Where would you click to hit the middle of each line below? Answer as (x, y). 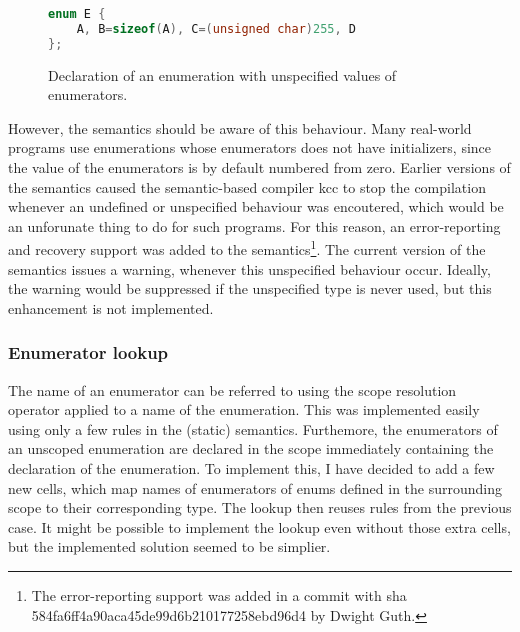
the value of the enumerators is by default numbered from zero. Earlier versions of (259, 167)
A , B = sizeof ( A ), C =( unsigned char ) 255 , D (216, 28)
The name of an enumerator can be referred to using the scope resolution (232, 389)
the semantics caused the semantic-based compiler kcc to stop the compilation (247, 186)
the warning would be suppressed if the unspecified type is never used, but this (250, 288)
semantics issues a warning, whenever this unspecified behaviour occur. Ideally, (249, 268)
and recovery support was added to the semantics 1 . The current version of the (247, 248)
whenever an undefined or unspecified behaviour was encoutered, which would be (256, 206)
